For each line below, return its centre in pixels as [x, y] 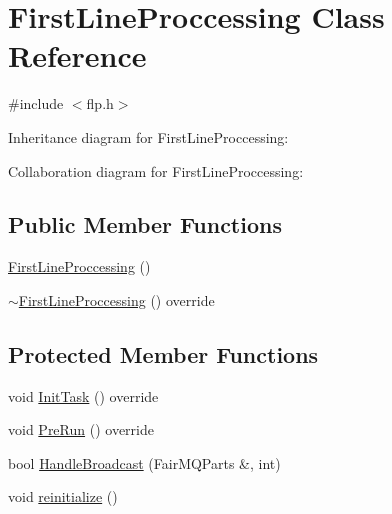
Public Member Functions [145, 224]
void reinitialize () [63, 496]
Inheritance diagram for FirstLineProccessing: [148, 136]
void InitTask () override [83, 395]
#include [36, 103]
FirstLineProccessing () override [116, 299]
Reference [77, 55]
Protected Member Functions [163, 353]
